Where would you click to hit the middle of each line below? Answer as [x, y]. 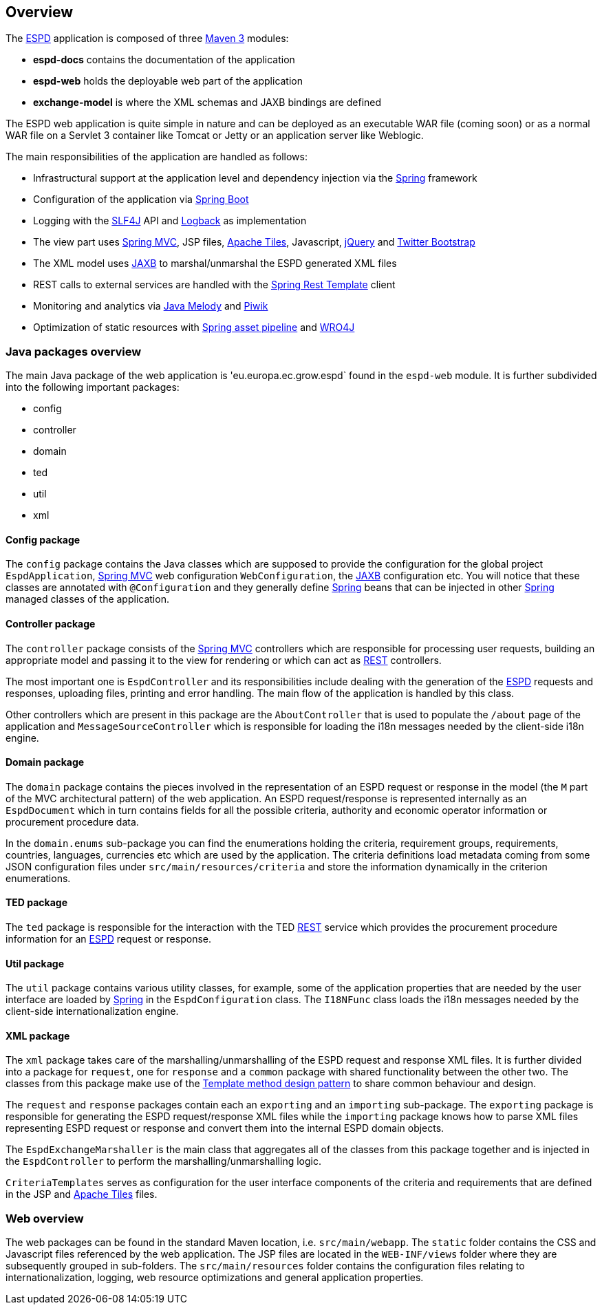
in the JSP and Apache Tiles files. [82, 1194]
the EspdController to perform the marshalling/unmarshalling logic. [163, 1161]
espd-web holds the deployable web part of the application [168, 81]
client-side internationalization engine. [92, 1011]
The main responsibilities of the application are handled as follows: [157, 157]
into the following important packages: [93, 387]
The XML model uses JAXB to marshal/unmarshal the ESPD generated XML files [215, 264]
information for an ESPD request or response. [108, 939]
